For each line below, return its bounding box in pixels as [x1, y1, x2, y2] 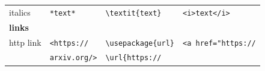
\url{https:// [105, 54, 162, 63]
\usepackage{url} [105, 39, 174, 48]
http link [9, 35, 41, 48]
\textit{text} [105, 8, 162, 17]
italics [9, 5, 31, 18]
